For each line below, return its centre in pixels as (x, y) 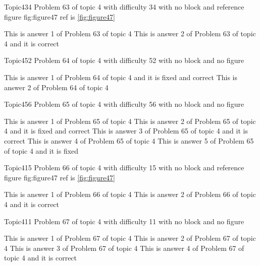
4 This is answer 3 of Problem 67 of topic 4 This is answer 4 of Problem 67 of (124, 248)
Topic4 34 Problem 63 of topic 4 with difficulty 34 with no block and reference (124, 7)
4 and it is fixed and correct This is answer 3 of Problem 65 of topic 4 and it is (126, 131)
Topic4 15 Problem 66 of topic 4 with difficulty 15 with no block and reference (124, 168)
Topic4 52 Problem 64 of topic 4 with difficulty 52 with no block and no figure (124, 60)
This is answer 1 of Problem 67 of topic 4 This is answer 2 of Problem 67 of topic (130, 238)
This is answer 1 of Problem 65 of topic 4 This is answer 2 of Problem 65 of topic (130, 121)
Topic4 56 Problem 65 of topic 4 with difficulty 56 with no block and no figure (124, 104)
